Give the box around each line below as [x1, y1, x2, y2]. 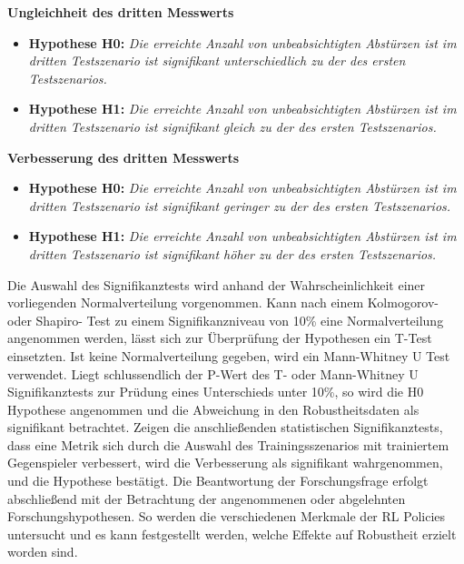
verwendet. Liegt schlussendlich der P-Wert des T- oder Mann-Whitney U [7, 364, 419, 383]
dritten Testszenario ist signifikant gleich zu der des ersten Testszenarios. [28, 116, 437, 136]
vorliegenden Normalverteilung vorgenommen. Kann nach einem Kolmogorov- [7, 293, 439, 312]
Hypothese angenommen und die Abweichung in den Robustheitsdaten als [7, 399, 420, 418]
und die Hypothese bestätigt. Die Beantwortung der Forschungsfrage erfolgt [7, 471, 429, 490]
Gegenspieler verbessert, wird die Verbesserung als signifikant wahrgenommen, [7, 453, 443, 472]
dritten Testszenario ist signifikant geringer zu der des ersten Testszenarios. [28, 196, 451, 215]
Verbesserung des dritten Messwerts [7, 147, 240, 166]
